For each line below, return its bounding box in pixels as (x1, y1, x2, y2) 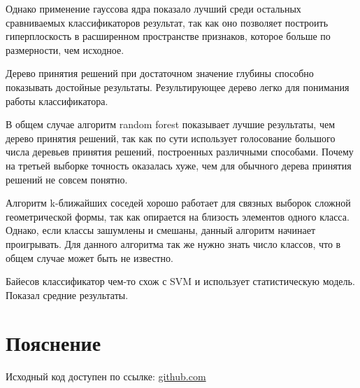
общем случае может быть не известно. (6, 250, 173, 265)
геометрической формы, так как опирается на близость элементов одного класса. (6, 209, 350, 223)
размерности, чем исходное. (6, 42, 124, 57)
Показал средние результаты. (6, 287, 129, 302)
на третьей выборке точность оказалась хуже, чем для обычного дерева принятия (6, 158, 352, 172)
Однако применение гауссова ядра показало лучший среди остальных (6, 1, 301, 15)
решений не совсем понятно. (6, 172, 128, 186)
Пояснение (6, 328, 101, 357)
